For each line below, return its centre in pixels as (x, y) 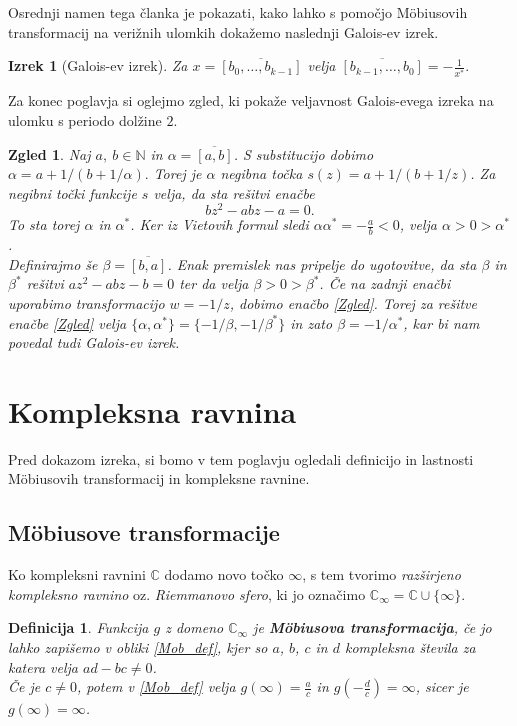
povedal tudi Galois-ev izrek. (94, 342)
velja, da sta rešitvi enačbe (234, 192)
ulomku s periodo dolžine (85, 119)
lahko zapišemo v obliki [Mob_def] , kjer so (138, 647)
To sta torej (44, 224)
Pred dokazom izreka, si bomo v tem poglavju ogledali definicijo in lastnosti (241, 458)
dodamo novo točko (224, 574)
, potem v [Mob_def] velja (156, 686)
